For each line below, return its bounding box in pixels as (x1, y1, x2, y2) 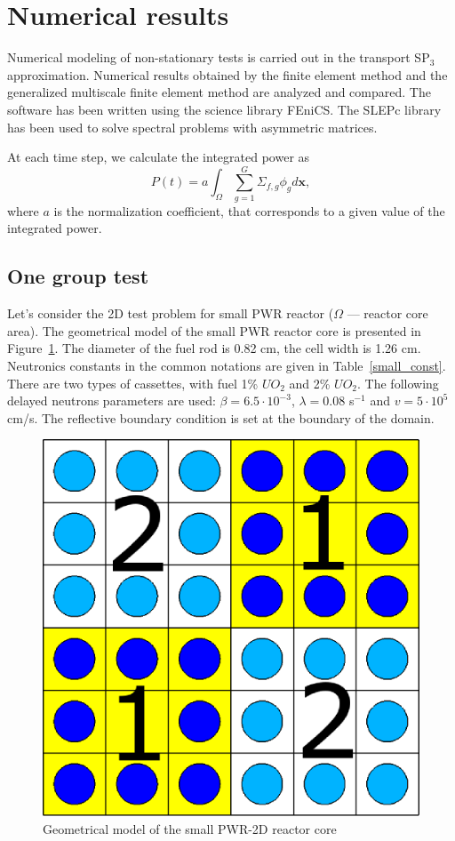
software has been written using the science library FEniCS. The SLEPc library (7, 100, 442, 118)
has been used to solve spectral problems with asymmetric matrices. (7, 117, 378, 136)
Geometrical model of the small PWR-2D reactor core (43, 819, 337, 837)
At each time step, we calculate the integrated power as (7, 148, 310, 166)
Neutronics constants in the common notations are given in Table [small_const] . (7, 356, 446, 374)
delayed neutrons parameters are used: (7, 391, 216, 410)
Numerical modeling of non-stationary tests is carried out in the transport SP (7, 48, 430, 67)
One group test (7, 262, 149, 290)
